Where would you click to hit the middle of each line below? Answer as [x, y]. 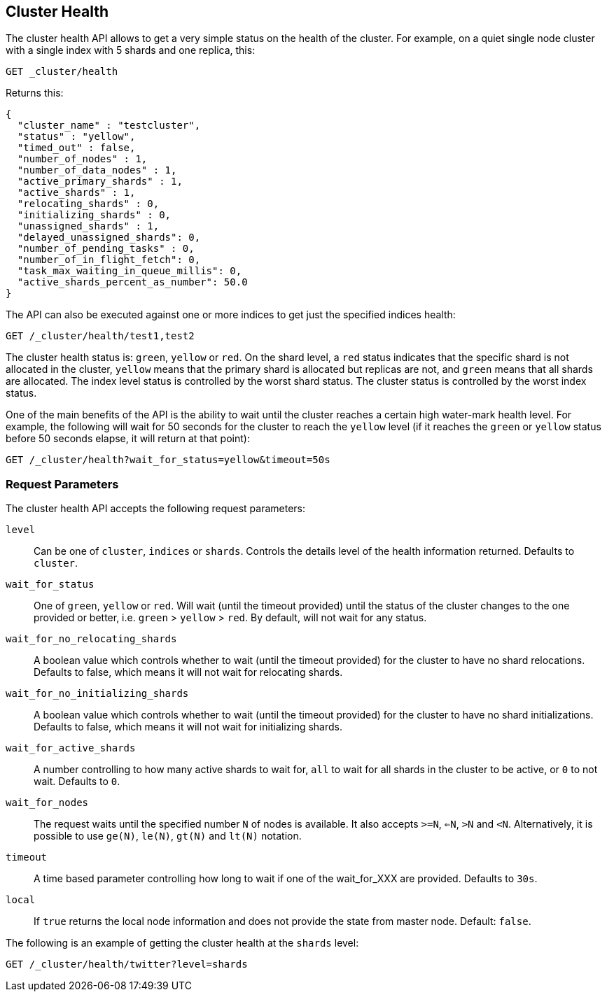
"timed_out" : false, [76, 148]
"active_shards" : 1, [76, 193]
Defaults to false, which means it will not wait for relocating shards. [188, 672]
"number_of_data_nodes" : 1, [97, 170]
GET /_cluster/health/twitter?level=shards [127, 964]
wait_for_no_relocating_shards [91, 639]
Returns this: [35, 93]
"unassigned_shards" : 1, [88, 226]
